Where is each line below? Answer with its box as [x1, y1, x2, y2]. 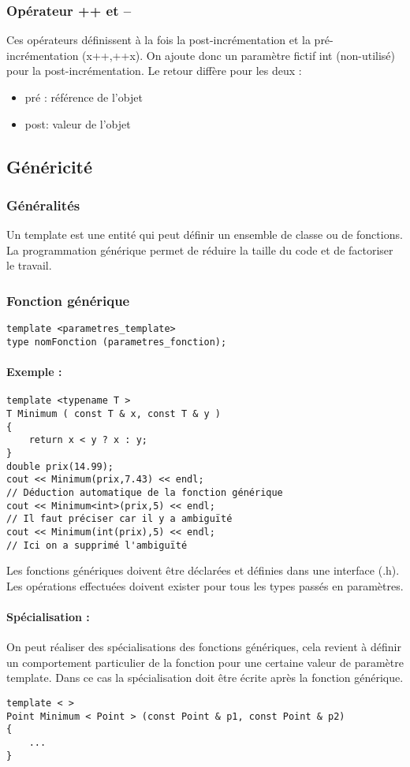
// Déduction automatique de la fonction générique [6, 486, 283, 498]
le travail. [6, 257, 52, 274]
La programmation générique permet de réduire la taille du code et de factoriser [6, 241, 393, 258]
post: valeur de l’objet [24, 115, 131, 132]
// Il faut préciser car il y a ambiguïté [6, 513, 233, 525]
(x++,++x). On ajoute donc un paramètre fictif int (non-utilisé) [82, 47, 395, 63]
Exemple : [6, 363, 62, 380]
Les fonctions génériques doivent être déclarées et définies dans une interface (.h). [6, 562, 400, 579]
